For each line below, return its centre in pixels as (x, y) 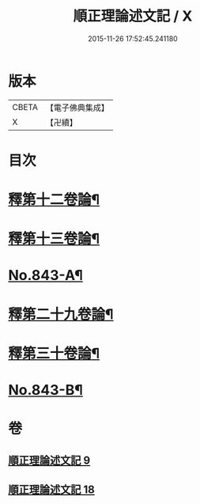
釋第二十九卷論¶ (61, 314)
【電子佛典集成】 (77, 108)
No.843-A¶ (45, 276)
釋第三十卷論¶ (54, 353)
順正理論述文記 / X (133, 16)
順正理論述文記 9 (49, 460)
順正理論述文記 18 (51, 489)
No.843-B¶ (45, 390)
